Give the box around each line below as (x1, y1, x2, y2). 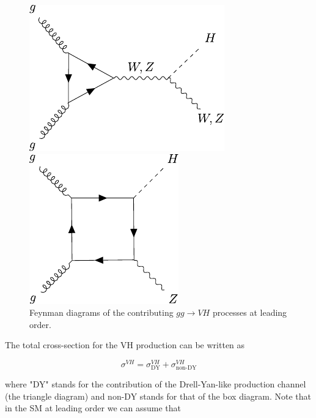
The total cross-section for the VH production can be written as (5, 338, 245, 351)
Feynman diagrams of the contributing (29, 306, 174, 319)
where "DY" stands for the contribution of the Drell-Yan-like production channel (5, 378, 306, 390)
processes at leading (212, 306, 287, 319)
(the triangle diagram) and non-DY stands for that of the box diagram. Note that (5, 389, 312, 402)
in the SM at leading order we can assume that (5, 401, 181, 414)
